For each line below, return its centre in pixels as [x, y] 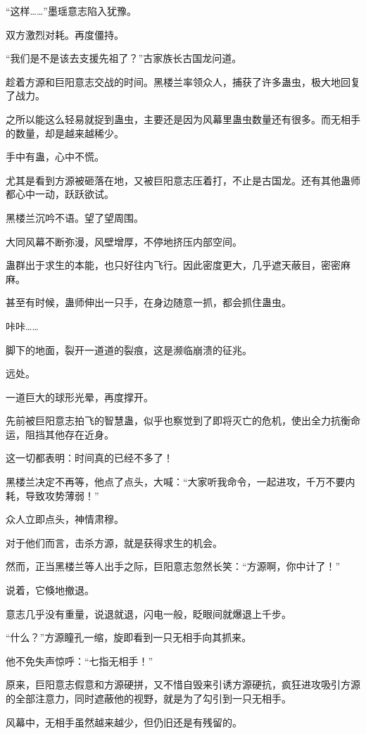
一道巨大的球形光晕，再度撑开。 [80, 397]
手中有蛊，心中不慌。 [55, 157]
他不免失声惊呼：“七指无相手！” [80, 660]
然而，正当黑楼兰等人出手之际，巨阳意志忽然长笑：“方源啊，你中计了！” [173, 566]
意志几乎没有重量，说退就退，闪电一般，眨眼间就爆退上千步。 [149, 613]
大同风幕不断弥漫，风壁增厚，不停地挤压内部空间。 [124, 241]
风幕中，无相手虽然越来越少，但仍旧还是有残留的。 [124, 722]
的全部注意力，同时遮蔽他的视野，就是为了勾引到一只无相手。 [149, 698]
